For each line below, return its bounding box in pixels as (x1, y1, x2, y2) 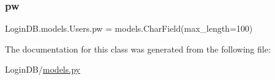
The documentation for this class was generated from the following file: (5, 42, 271, 55)
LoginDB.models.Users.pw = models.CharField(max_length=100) (5, 22, 253, 35)
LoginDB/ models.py (5, 63, 81, 76)
